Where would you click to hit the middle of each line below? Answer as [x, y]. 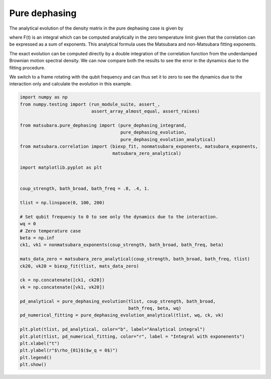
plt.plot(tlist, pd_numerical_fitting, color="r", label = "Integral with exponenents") [132, 336]
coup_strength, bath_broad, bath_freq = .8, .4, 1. [85, 189]
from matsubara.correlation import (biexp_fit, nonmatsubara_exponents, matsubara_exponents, [139, 147]
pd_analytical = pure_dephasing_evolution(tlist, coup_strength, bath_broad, [118, 301]
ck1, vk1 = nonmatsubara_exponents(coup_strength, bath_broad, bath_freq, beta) [122, 245]
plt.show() [33, 365]
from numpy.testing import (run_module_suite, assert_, [90, 104]
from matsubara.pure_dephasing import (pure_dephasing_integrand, [103, 125]
